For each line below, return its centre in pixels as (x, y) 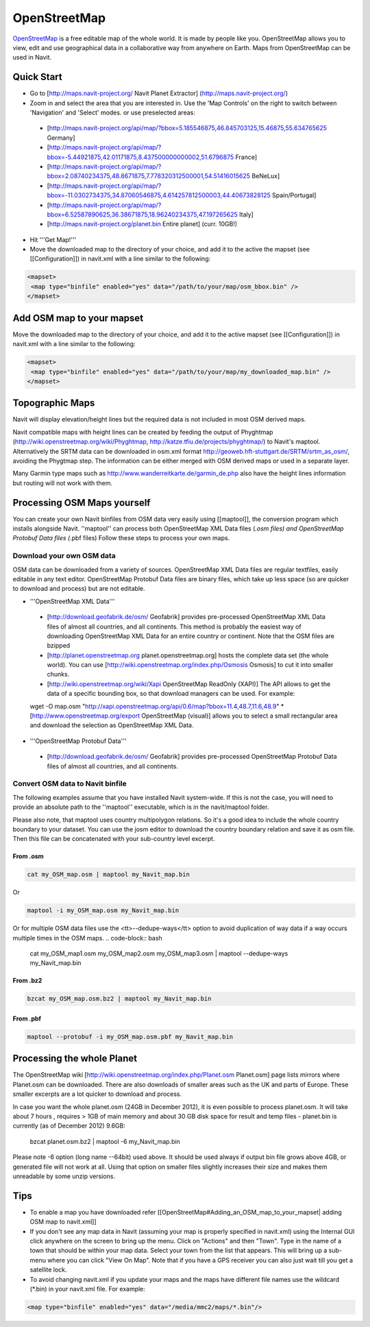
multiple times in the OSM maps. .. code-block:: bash (87, 938)
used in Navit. (32, 58)
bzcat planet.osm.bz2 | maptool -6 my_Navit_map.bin (105, 1141)
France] (246, 157)
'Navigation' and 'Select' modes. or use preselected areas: (112, 112)
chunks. (58, 674)
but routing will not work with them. (63, 483)
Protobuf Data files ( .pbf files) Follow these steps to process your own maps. (121, 538)
